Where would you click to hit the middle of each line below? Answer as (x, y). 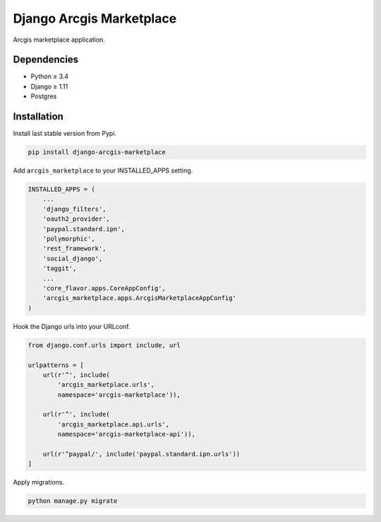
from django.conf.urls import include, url (104, 345)
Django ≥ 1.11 (49, 86)
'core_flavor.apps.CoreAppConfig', (104, 288)
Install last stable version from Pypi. (65, 134)
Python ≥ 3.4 (50, 76)
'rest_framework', (74, 249)
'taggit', (60, 268)
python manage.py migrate (73, 501)
